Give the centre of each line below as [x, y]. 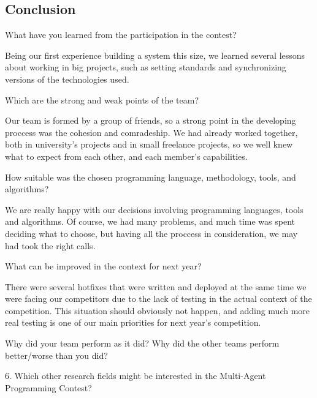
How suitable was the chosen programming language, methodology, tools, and [151, 177]
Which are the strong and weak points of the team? [102, 99]
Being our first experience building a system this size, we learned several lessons [155, 55]
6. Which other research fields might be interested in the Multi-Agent [136, 376]
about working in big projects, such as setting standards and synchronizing [146, 67]
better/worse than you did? [56, 355]
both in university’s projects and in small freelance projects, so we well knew [149, 144]
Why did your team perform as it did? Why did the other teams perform [142, 343]
